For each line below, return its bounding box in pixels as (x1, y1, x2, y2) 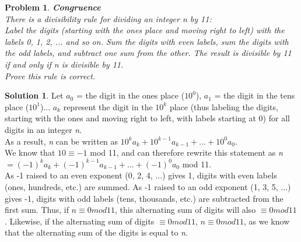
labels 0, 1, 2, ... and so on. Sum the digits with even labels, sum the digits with (5, 35, 289, 47)
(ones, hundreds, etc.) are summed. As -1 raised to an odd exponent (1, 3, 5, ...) (5, 180, 291, 192)
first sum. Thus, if (5, 204, 69, 216)
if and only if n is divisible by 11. (5, 58, 124, 70)
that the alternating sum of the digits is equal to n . (5, 226, 188, 239)
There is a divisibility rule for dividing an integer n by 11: (5, 12, 212, 24)
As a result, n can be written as (5, 135, 118, 147)
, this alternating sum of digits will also (115, 204, 256, 216)
